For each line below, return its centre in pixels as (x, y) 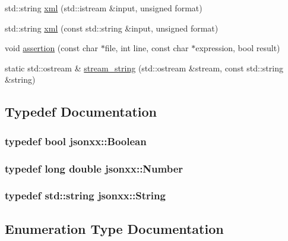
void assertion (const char (52, 48)
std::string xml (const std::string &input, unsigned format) (112, 28)
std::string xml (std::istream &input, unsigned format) (104, 8)
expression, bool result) (238, 48)
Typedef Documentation (81, 112)
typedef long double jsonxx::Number (94, 168)
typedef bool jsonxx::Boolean (76, 141)
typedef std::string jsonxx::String (85, 195)
